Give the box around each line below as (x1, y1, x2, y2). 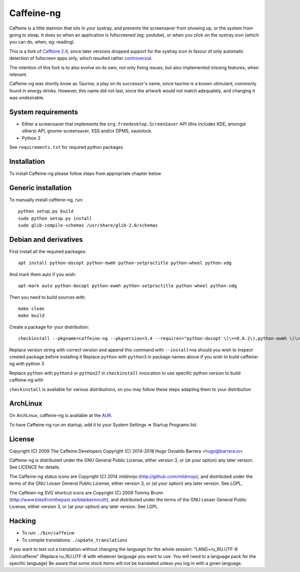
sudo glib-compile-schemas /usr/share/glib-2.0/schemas (18, 223, 158, 228)
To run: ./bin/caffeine (21, 530, 75, 536)
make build (18, 313, 45, 318)
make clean (18, 306, 45, 311)
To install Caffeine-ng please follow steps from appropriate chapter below (9, 170, 161, 176)
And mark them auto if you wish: (9, 271, 76, 277)
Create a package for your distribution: (9, 324, 89, 330)
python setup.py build (18, 209, 74, 214)
